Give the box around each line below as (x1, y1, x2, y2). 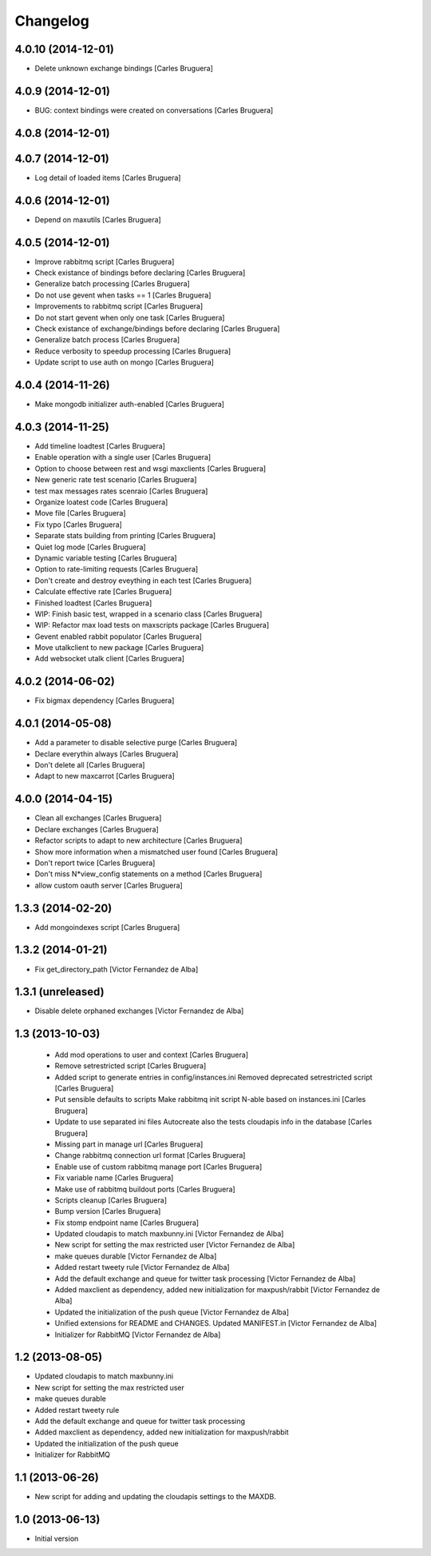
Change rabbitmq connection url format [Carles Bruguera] (54, 1151, 246, 1160)
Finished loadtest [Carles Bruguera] (34, 598, 152, 608)
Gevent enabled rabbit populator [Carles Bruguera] (34, 632, 203, 641)
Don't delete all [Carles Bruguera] (34, 760, 145, 770)
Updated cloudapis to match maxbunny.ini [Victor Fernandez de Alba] (54, 1229, 284, 1239)
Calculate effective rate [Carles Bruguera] (34, 587, 172, 596)
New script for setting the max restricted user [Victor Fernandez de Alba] (54, 1240, 295, 1250)
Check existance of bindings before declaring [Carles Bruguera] (34, 268, 246, 277)
